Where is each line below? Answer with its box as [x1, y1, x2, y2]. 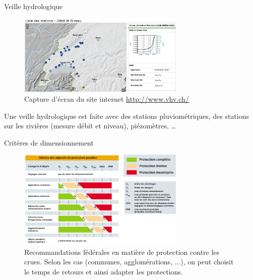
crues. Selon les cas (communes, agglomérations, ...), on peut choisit [24, 256, 234, 267]
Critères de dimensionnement [4, 137, 94, 148]
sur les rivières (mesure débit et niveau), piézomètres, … [4, 120, 176, 131]
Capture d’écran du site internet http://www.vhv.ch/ [24, 94, 189, 104]
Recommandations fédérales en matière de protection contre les [24, 246, 220, 257]
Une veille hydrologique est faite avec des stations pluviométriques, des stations [4, 110, 249, 121]
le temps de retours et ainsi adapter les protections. [24, 266, 183, 276]
